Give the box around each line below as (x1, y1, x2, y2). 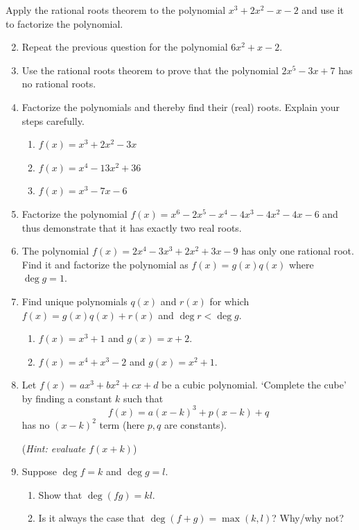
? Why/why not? (272, 511, 344, 525)
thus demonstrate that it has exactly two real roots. (21, 220, 242, 234)
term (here (99, 417, 145, 431)
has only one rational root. (241, 243, 354, 258)
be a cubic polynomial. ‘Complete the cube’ (161, 377, 347, 392)
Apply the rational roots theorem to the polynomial (6, 3, 226, 17)
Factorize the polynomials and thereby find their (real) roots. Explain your (21, 99, 340, 114)
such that (123, 391, 164, 405)
